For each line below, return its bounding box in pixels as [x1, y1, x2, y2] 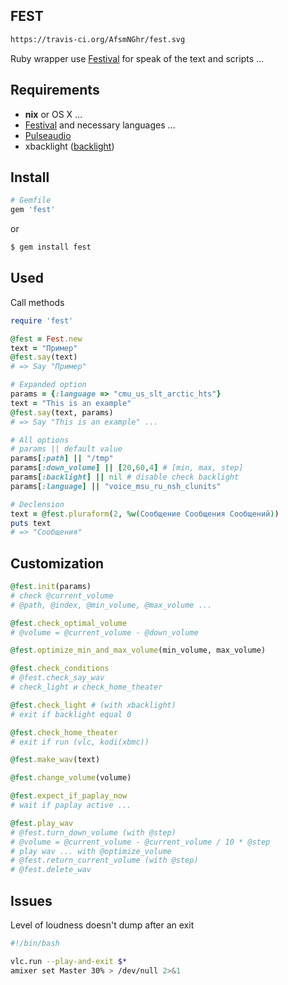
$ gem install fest [10, 242, 92, 253]
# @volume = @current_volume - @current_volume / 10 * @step [10, 837, 271, 847]
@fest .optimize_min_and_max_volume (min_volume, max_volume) [10, 645, 267, 656]
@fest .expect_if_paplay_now [10, 791, 128, 801]
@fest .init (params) [10, 582, 92, 592]
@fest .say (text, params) [10, 407, 114, 418]
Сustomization [10, 555, 105, 572]
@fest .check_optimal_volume [10, 618, 128, 628]
